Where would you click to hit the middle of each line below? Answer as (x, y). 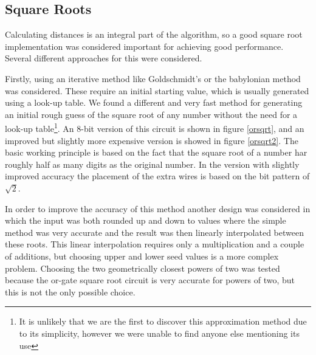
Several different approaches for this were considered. (104, 58)
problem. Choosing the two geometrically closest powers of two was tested (143, 268)
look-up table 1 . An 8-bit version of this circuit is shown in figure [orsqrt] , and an (155, 128)
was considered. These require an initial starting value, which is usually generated (157, 90)
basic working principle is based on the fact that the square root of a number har (156, 152)
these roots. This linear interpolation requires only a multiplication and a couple (155, 244)
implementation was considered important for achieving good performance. (144, 46)
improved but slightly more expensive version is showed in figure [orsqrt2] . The (152, 140)
